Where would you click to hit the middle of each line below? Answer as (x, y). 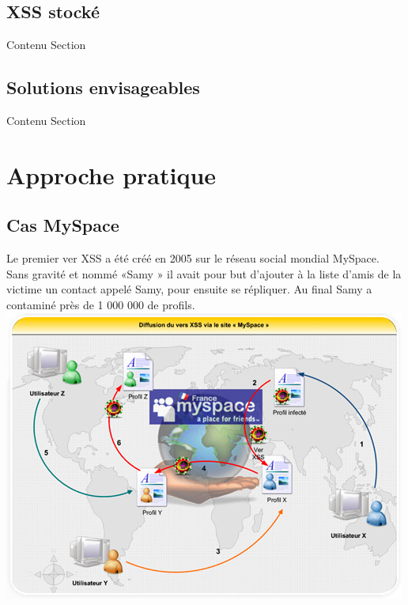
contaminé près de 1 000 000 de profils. (101, 304)
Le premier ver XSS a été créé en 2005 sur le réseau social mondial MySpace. (193, 258)
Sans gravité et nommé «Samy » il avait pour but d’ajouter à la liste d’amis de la (204, 273)
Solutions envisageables (103, 87)
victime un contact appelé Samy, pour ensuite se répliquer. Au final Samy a (189, 289)
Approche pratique (111, 174)
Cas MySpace (63, 225)
